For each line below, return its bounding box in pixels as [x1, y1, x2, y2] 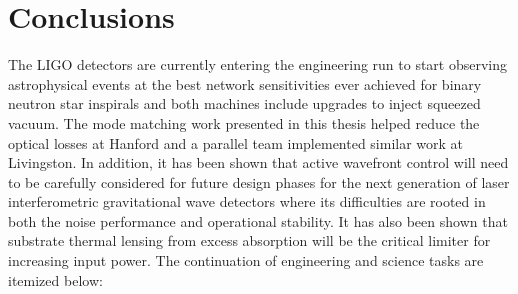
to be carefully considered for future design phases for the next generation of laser [8, 171, 510, 192]
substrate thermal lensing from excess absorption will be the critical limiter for [8, 230, 491, 251]
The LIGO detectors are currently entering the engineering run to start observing [8, 54, 508, 75]
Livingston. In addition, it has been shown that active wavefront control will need [8, 152, 509, 173]
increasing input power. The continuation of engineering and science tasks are [8, 250, 484, 271]
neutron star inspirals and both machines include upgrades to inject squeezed [8, 93, 481, 114]
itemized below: [8, 269, 103, 290]
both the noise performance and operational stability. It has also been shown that [8, 210, 508, 231]
